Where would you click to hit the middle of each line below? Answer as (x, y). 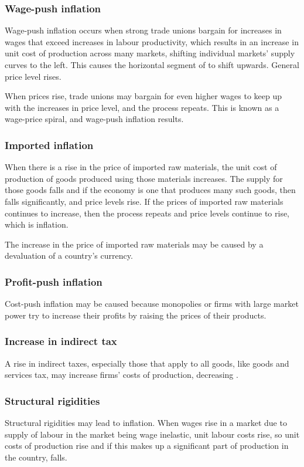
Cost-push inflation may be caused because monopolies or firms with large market (152, 304)
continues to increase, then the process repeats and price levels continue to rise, (147, 213)
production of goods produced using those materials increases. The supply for (144, 178)
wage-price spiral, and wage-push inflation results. (94, 119)
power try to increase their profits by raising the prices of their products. (136, 315)
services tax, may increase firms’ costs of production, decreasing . (122, 375)
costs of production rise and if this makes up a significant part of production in (147, 446)
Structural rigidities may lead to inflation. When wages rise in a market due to (146, 422)
